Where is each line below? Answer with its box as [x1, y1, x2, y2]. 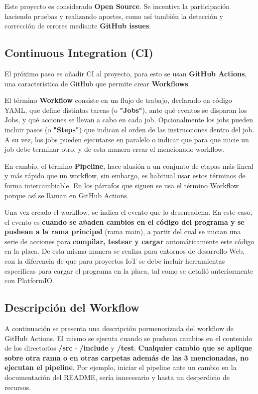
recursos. [4, 382, 31, 392]
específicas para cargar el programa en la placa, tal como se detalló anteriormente [4, 265, 254, 276]
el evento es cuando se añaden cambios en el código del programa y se [4, 216, 245, 227]
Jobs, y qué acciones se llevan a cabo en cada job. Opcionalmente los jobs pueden [4, 114, 254, 125]
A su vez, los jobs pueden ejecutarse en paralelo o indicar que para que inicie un [4, 134, 249, 144]
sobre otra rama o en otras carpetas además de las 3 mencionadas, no [4, 352, 249, 363]
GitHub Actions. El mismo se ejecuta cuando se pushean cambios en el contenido [4, 333, 252, 343]
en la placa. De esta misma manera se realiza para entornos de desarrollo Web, [4, 246, 245, 256]
